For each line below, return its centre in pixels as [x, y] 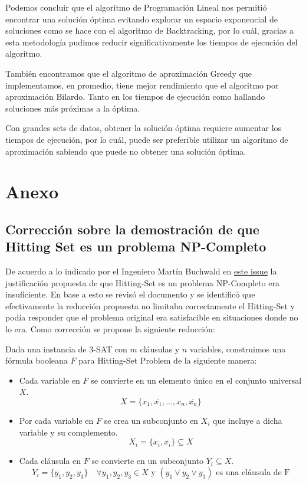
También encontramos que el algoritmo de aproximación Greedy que [129, 73]
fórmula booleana [37, 360]
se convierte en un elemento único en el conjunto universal [196, 380]
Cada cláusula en [50, 461]
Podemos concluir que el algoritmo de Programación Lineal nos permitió [136, 7]
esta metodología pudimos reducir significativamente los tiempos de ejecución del [152, 42]
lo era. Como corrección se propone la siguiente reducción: [110, 329]
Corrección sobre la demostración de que [132, 229]
